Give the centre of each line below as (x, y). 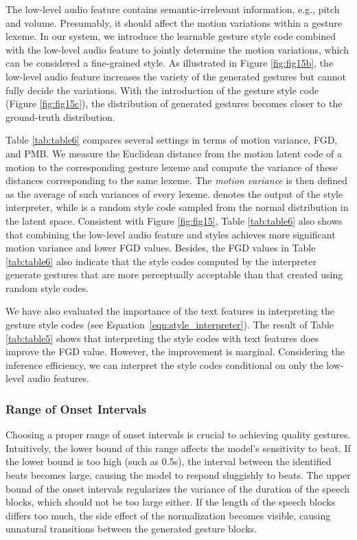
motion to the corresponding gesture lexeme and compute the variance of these (172, 167)
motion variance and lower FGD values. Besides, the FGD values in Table (161, 248)
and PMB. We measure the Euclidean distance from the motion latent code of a (174, 153)
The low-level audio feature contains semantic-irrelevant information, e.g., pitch (173, 9)
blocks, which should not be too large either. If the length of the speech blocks (171, 502)
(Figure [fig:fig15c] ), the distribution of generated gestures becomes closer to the (174, 103)
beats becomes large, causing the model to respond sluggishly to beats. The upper (178, 475)
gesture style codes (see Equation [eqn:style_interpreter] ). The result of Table (170, 325)
